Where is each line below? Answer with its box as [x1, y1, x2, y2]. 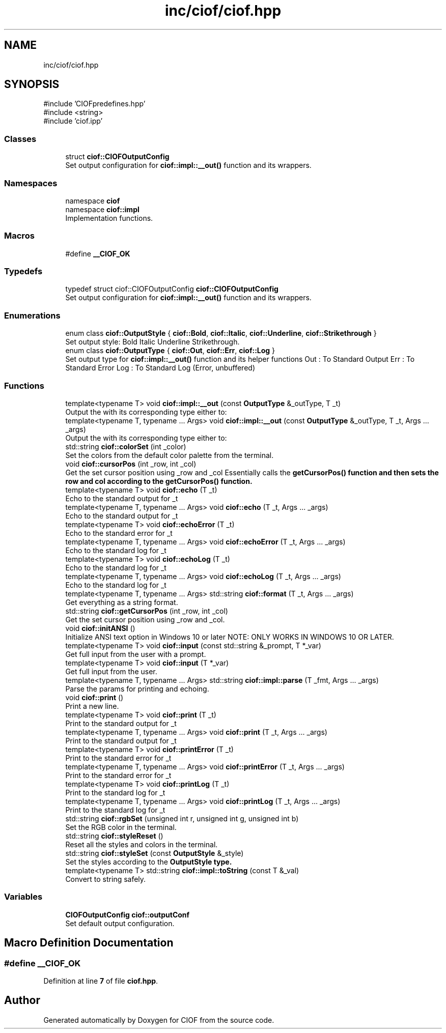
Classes [4, 133, 37, 144]
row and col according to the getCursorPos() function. [65, 476, 253, 485]
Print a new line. [65, 701, 119, 710]
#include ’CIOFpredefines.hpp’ [43, 99, 146, 108]
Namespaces [4, 178, 58, 188]
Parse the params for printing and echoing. [65, 684, 209, 693]
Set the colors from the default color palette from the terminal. [65, 450, 274, 460]
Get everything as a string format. [65, 597, 178, 607]
